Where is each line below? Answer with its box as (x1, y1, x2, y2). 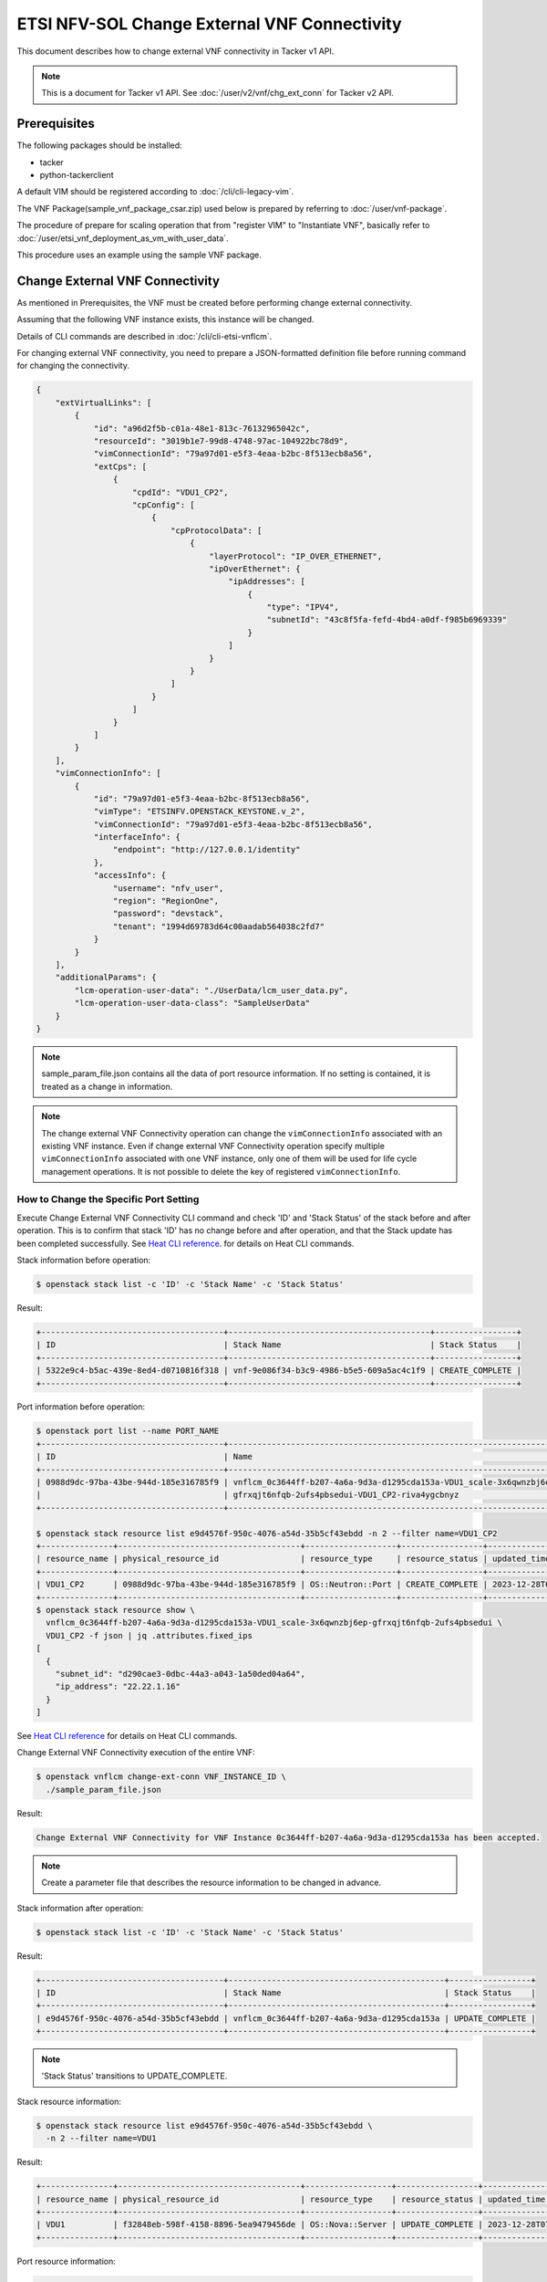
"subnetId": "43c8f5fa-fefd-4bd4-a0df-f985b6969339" (266, 614, 508, 625)
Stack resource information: (16, 2096, 122, 2107)
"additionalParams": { (55, 972, 157, 983)
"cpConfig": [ (132, 499, 195, 510)
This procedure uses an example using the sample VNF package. (16, 249, 262, 260)
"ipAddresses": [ (228, 576, 305, 587)
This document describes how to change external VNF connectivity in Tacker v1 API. (16, 46, 335, 57)
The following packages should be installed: (16, 140, 182, 151)
